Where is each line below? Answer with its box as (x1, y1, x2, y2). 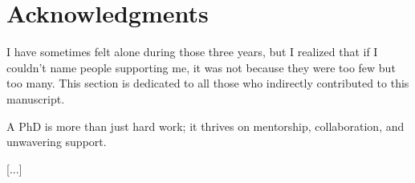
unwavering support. (6, 133, 107, 150)
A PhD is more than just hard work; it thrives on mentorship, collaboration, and (6, 117, 405, 134)
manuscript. (6, 90, 65, 107)
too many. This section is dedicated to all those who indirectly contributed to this (6, 75, 409, 91)
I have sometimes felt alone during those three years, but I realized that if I (6, 43, 378, 60)
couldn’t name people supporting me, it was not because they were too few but (6, 59, 396, 75)
